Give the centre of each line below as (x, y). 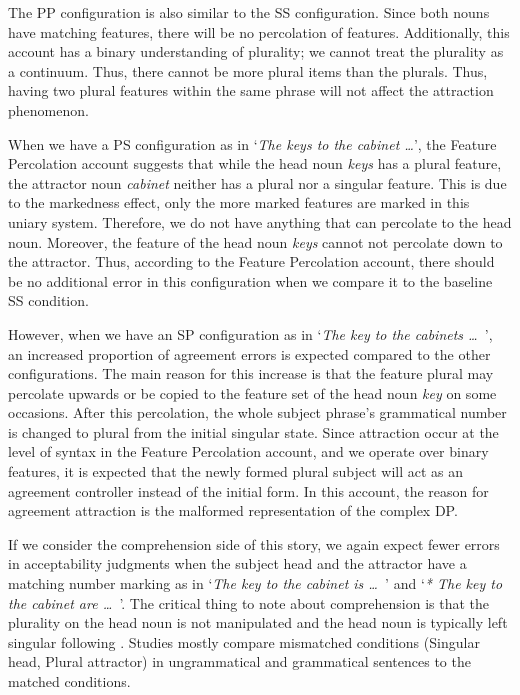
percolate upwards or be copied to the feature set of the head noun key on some (252, 392)
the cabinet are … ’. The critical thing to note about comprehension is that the (249, 602)
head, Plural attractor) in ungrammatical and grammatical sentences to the (239, 661)
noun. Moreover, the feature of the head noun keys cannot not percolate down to (255, 241)
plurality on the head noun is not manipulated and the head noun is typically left (258, 622)
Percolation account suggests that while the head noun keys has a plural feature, (255, 163)
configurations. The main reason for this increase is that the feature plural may (251, 373)
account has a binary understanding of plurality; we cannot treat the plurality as (256, 51)
